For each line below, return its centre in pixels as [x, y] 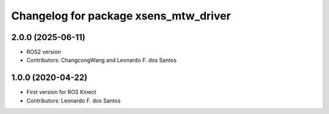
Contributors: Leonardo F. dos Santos [74, 101]
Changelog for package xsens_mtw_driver [121, 16]
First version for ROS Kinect [62, 92]
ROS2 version [44, 52]
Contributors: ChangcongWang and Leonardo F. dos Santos [101, 60]
